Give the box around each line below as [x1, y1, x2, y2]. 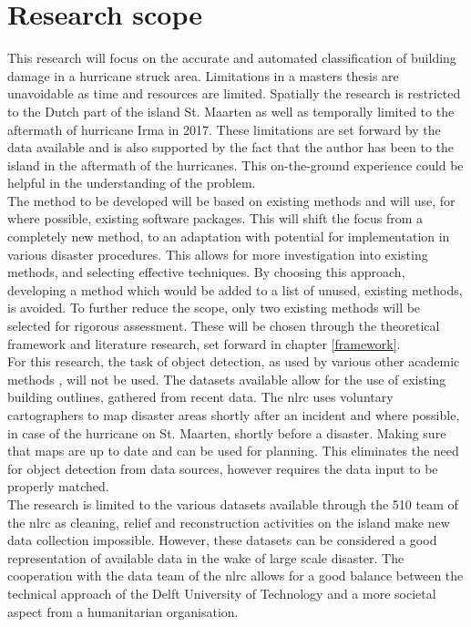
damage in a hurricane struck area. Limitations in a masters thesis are [7, 66, 399, 85]
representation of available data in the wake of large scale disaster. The [7, 548, 404, 567]
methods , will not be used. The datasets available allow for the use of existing [7, 369, 446, 388]
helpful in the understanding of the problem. [7, 173, 256, 192]
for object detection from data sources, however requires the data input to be [7, 458, 438, 478]
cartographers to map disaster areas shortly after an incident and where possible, [7, 406, 460, 424]
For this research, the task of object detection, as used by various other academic [7, 352, 460, 371]
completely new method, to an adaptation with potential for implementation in [7, 227, 450, 246]
